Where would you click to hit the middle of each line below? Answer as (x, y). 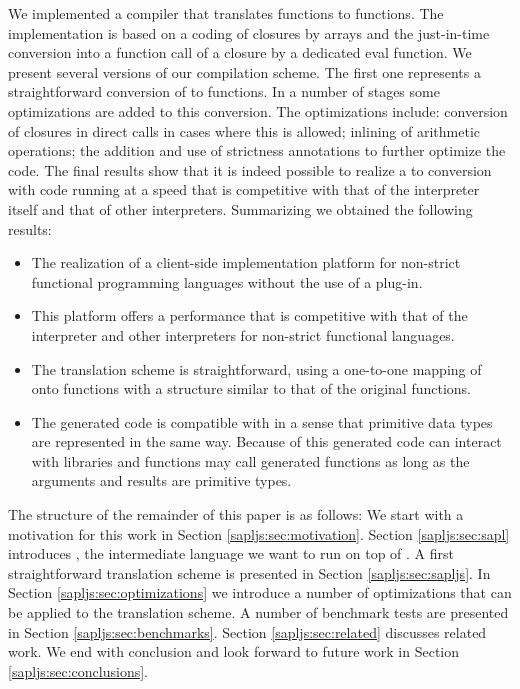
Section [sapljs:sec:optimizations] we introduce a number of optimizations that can (260, 592)
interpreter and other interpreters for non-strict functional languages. (243, 334)
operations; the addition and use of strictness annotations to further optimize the (257, 150)
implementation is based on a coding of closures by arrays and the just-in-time (249, 32)
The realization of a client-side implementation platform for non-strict (246, 262)
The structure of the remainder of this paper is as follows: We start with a (236, 514)
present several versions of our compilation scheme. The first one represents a (244, 71)
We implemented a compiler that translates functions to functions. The (226, 13)
